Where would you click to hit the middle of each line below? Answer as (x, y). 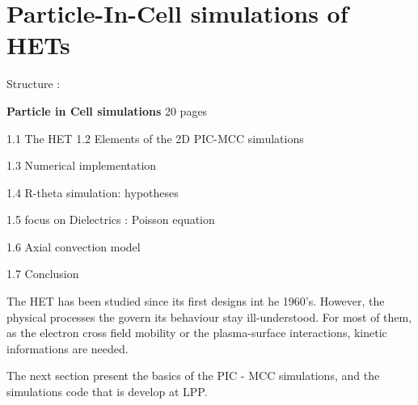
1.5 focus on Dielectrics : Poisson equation (111, 219)
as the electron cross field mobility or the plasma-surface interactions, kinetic (197, 333)
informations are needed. (68, 348)
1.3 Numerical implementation (82, 165)
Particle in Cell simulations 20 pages (107, 110)
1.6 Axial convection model (74, 246)
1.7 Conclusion (43, 274)
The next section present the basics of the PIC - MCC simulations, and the (193, 375)
